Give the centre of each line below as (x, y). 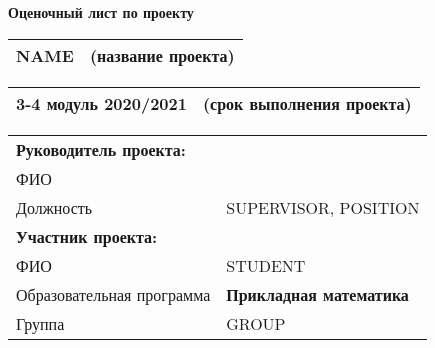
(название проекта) (162, 55)
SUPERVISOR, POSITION (323, 207)
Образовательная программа (113, 294)
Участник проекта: (87, 236)
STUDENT (266, 265)
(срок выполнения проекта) (307, 103)
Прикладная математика (317, 294)
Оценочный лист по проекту (101, 12)
